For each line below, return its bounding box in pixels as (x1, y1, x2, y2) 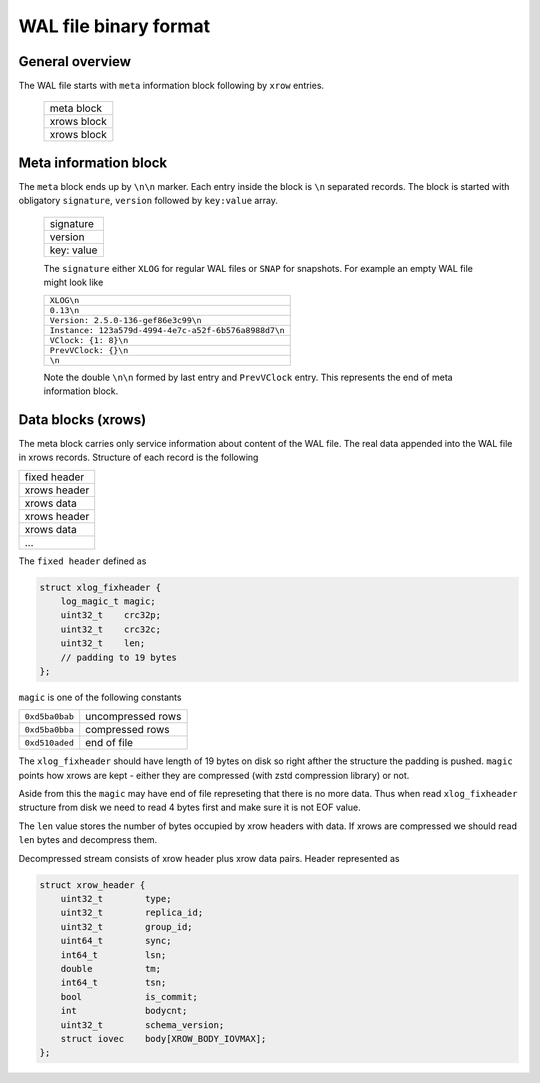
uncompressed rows (85, 710, 182, 724)
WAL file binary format (18, 15, 210, 37)
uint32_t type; (60, 893, 172, 905)
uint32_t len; (60, 638, 146, 649)
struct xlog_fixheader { (39, 581, 162, 593)
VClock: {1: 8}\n (49, 335, 129, 345)
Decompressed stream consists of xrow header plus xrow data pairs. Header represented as (18, 852, 400, 864)
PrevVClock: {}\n (49, 345, 129, 355)
